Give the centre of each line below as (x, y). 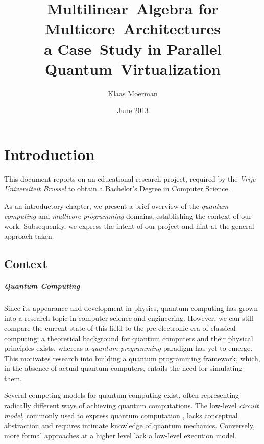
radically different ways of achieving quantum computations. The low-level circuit (131, 405)
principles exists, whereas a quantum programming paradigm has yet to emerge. (128, 348)
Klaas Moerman (133, 93)
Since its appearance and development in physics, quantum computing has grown (131, 308)
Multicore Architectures (133, 28)
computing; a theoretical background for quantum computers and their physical (129, 338)
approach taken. (29, 236)
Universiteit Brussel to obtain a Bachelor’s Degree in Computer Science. (117, 188)
